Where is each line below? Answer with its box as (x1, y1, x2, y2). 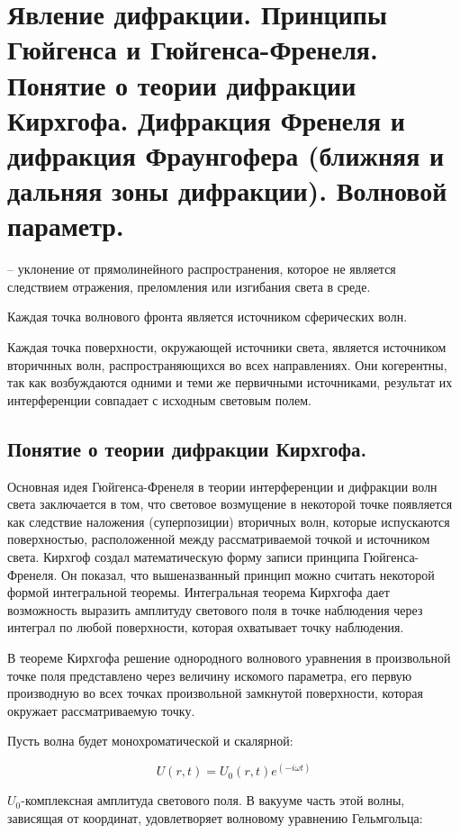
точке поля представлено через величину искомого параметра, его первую (7, 665, 412, 684)
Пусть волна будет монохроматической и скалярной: (7, 731, 293, 750)
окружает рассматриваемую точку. (7, 701, 195, 720)
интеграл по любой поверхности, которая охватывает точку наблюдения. (7, 618, 404, 637)
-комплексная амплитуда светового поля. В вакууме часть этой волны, (21, 791, 405, 810)
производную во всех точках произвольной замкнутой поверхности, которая (7, 684, 424, 702)
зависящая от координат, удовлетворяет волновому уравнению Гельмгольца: (7, 809, 423, 828)
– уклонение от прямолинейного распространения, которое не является (7, 259, 396, 278)
